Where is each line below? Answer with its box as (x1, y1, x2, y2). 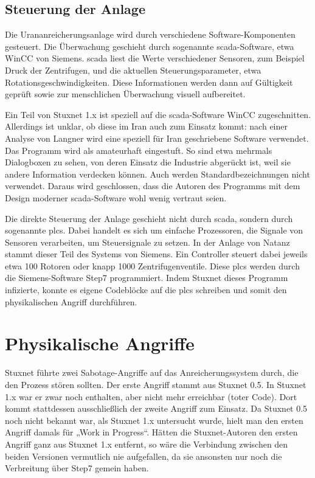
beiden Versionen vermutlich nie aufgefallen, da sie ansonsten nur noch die (5, 449, 282, 462)
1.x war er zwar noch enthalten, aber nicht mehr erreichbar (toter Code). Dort (5, 390, 297, 403)
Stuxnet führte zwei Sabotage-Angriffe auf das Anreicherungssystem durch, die (5, 366, 299, 379)
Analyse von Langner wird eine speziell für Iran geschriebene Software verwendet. (5, 131, 309, 144)
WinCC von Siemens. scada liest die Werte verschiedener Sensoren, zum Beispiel (5, 52, 305, 64)
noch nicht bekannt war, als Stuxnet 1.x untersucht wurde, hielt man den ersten (5, 414, 303, 426)
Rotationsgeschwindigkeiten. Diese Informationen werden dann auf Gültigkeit (5, 75, 293, 88)
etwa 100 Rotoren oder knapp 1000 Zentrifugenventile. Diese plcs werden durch (5, 259, 300, 272)
